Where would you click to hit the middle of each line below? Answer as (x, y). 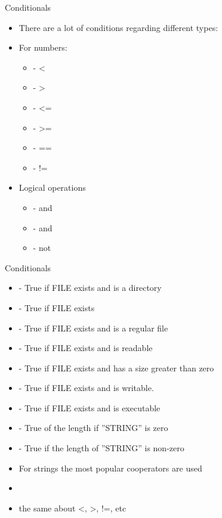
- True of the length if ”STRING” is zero (93, 428)
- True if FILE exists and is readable (86, 348)
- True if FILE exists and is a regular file (93, 328)
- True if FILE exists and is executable (90, 407)
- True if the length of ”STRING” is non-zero (101, 448)
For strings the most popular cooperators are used (110, 468)
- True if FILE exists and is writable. (86, 388)
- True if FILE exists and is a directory (90, 288)
